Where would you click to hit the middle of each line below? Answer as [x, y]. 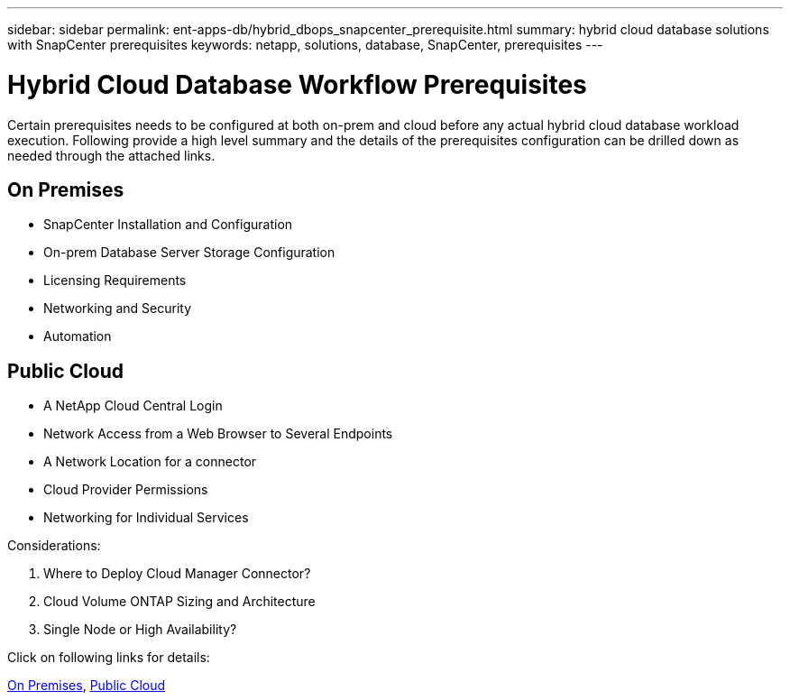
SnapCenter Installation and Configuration [168, 225]
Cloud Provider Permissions [126, 490]
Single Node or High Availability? [140, 630]
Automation [78, 336]
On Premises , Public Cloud [87, 686]
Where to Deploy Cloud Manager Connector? [177, 574]
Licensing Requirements [115, 281]
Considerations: [54, 546]
